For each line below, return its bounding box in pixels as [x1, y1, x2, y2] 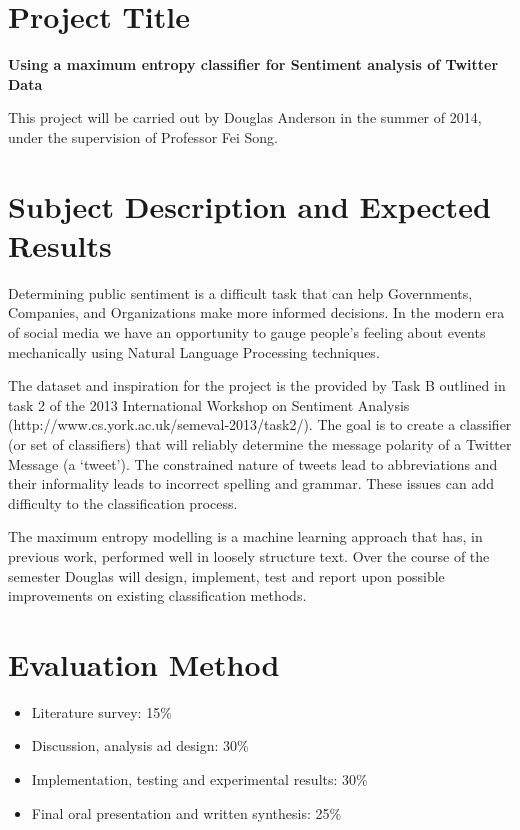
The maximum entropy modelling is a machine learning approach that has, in [8, 526, 483, 547]
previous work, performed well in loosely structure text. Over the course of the [8, 545, 490, 566]
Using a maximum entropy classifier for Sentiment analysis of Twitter [8, 54, 499, 75]
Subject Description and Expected [8, 185, 491, 226]
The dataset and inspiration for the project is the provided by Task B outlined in [8, 375, 506, 396]
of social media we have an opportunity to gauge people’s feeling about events [8, 322, 486, 342]
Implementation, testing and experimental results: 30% [31, 769, 368, 790]
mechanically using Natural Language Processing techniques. [8, 341, 380, 362]
